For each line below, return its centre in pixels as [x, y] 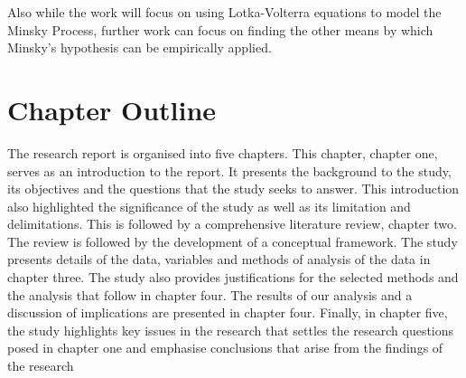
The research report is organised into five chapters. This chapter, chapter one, [223, 152]
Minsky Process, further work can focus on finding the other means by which [220, 29]
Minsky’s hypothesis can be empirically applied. [140, 47]
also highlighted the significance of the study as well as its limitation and [209, 206]
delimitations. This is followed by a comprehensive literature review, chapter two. [232, 224]
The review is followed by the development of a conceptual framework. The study [233, 241]
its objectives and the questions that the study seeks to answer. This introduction [233, 189]
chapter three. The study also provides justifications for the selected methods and [233, 277]
